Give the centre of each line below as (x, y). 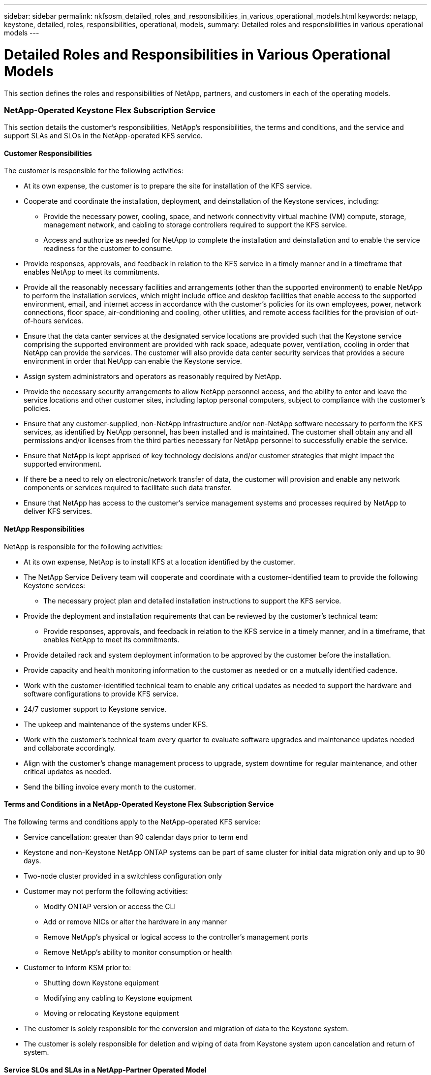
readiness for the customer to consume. (108, 249)
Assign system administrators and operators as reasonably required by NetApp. (153, 377)
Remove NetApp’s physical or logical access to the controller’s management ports (176, 937)
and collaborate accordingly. (70, 748)
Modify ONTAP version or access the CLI (110, 906)
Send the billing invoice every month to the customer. (110, 787)
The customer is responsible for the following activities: (94, 171)
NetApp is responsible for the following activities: (84, 546)
